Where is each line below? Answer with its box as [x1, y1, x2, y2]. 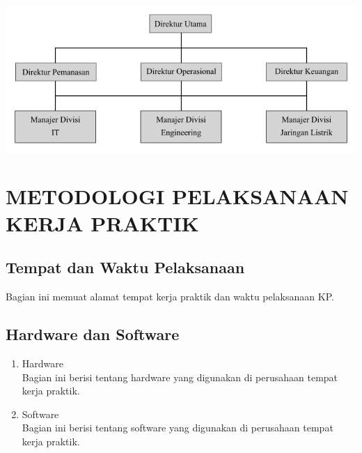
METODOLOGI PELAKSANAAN [6, 181, 349, 210]
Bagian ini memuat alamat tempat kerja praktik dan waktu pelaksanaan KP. [6, 289, 334, 304]
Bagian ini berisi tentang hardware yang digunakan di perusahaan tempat [22, 369, 338, 384]
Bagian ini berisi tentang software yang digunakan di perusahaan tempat [22, 420, 333, 435]
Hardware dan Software [6, 323, 180, 345]
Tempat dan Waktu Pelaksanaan [6, 256, 245, 278]
